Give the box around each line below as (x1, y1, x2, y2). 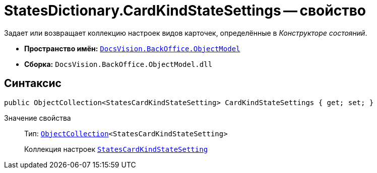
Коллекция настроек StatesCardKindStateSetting (24, 144, 208, 153)
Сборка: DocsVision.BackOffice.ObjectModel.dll (24, 59, 213, 68)
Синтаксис (4, 77, 61, 90)
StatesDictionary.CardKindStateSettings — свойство (4, 2, 366, 19)
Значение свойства (4, 113, 71, 122)
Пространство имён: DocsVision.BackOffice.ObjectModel (24, 44, 240, 53)
